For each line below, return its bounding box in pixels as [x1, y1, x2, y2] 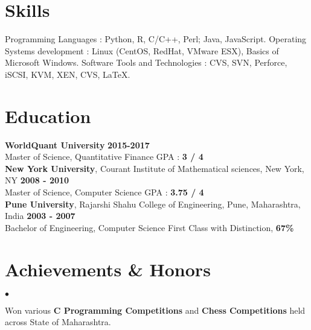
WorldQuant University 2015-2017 [5, 138, 150, 151]
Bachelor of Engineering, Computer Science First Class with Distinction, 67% [5, 221, 294, 233]
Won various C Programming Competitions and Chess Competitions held [5, 303, 306, 316]
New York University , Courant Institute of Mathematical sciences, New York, [5, 162, 304, 174]
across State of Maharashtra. [5, 316, 111, 328]
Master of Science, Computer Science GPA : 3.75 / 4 [5, 186, 204, 198]
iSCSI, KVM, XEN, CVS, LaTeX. [5, 68, 130, 80]
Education [5, 103, 91, 128]
